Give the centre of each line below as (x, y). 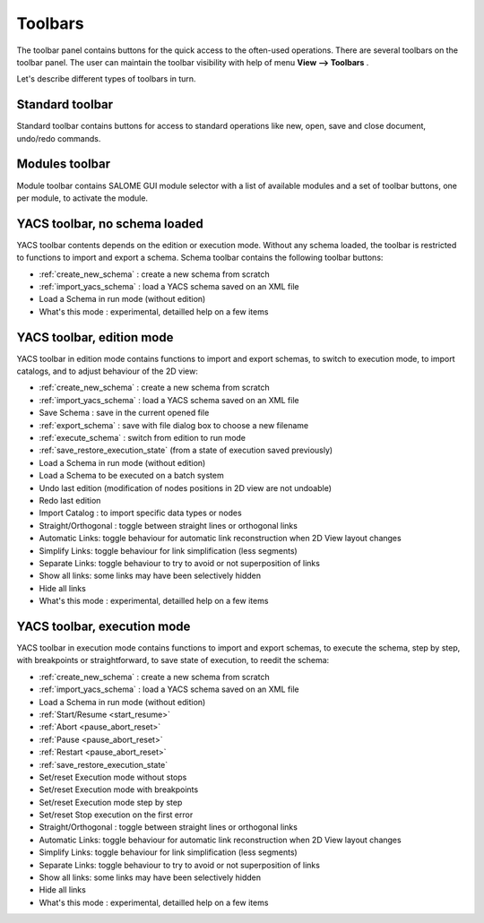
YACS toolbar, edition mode (95, 337)
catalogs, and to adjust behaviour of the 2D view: (108, 371)
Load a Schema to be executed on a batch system (131, 476)
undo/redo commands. (59, 138)
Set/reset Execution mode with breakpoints (119, 789)
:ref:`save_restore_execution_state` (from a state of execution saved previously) (186, 450)
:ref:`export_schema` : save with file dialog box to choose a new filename (174, 425)
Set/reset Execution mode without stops (113, 777)
